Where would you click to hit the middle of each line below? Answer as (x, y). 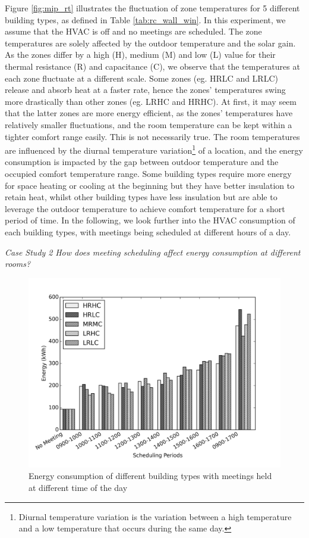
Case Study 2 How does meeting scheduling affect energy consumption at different (153, 252)
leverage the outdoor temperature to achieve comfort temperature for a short (145, 208)
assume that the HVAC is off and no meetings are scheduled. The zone (133, 31)
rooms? (18, 264)
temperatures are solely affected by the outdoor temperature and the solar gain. (150, 43)
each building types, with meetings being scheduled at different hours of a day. (148, 231)
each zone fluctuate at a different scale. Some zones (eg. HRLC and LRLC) (141, 78)
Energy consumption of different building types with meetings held (150, 476)
